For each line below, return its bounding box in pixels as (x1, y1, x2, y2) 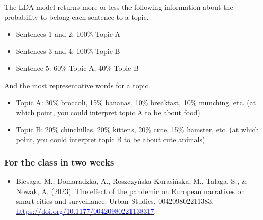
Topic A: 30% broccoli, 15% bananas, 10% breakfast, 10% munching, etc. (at (16, 97, 256, 107)
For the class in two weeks (4, 155, 114, 168)
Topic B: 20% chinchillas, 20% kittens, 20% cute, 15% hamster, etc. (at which (16, 124, 259, 134)
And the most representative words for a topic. (4, 79, 150, 90)
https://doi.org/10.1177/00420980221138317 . (16, 205, 156, 216)
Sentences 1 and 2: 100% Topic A (16, 29, 121, 39)
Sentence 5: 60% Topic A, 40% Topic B (16, 63, 139, 73)
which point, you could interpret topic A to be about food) (16, 107, 200, 118)
